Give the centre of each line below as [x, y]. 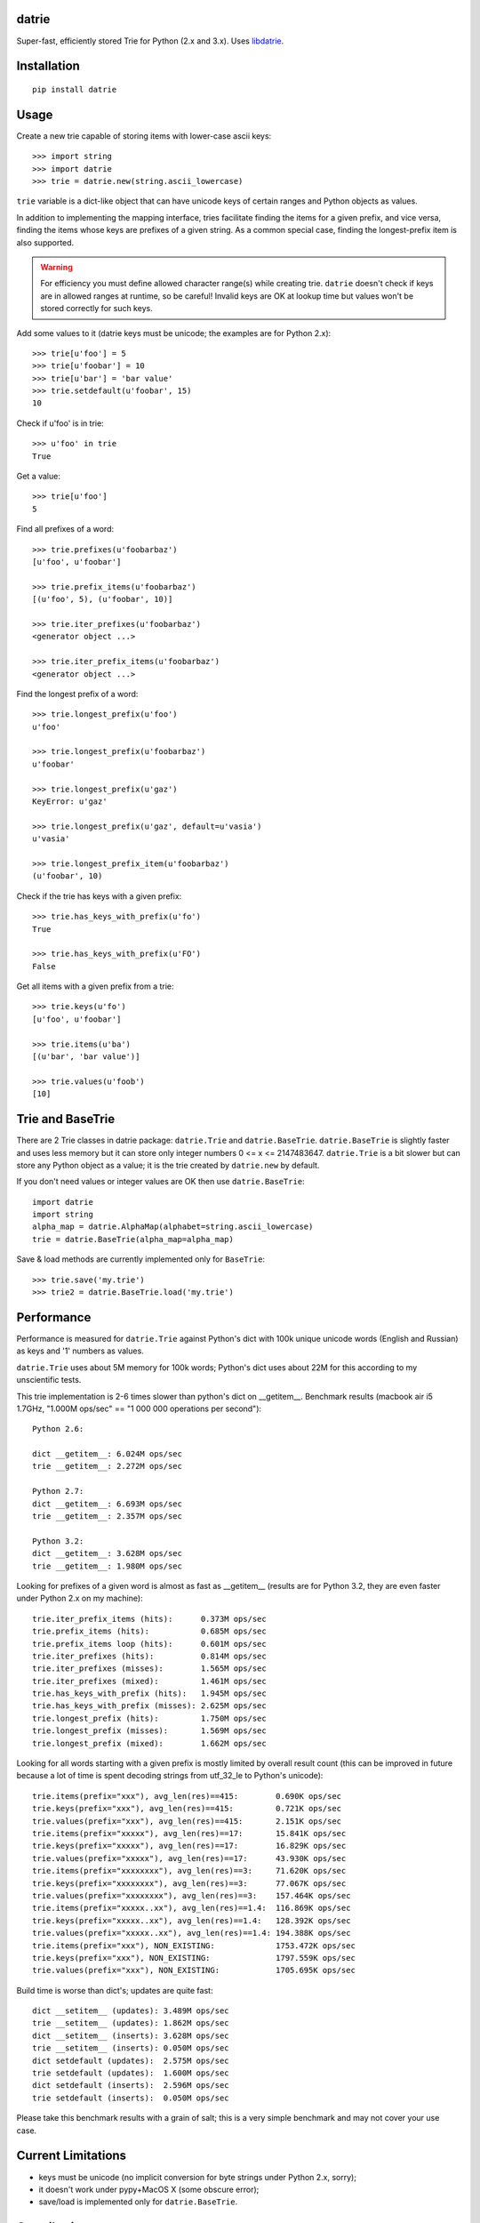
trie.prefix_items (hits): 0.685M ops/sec [149, 1631]
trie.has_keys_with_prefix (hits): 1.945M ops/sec [149, 1693]
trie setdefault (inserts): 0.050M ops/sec [131, 2098]
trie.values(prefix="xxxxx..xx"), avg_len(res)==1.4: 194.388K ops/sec [192, 1933]
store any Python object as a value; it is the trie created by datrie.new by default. [168, 1165]
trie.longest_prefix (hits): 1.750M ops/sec [149, 1718]
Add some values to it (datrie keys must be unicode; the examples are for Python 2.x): [174, 333]
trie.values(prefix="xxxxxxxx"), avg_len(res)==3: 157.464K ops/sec [192, 1895]
